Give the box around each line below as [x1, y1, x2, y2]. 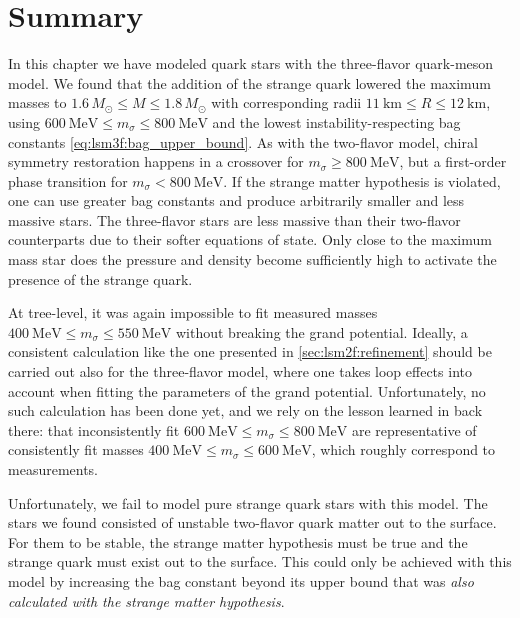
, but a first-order [399, 151, 507, 172]
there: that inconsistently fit [8, 419, 180, 440]
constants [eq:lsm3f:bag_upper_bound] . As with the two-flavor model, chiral [8, 131, 478, 152]
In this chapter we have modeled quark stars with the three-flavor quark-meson [8, 53, 494, 74]
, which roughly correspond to [311, 439, 496, 460]
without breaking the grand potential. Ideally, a [175, 321, 468, 342]
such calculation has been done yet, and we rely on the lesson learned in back [8, 400, 483, 421]
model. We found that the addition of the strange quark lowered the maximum [8, 72, 491, 93]
